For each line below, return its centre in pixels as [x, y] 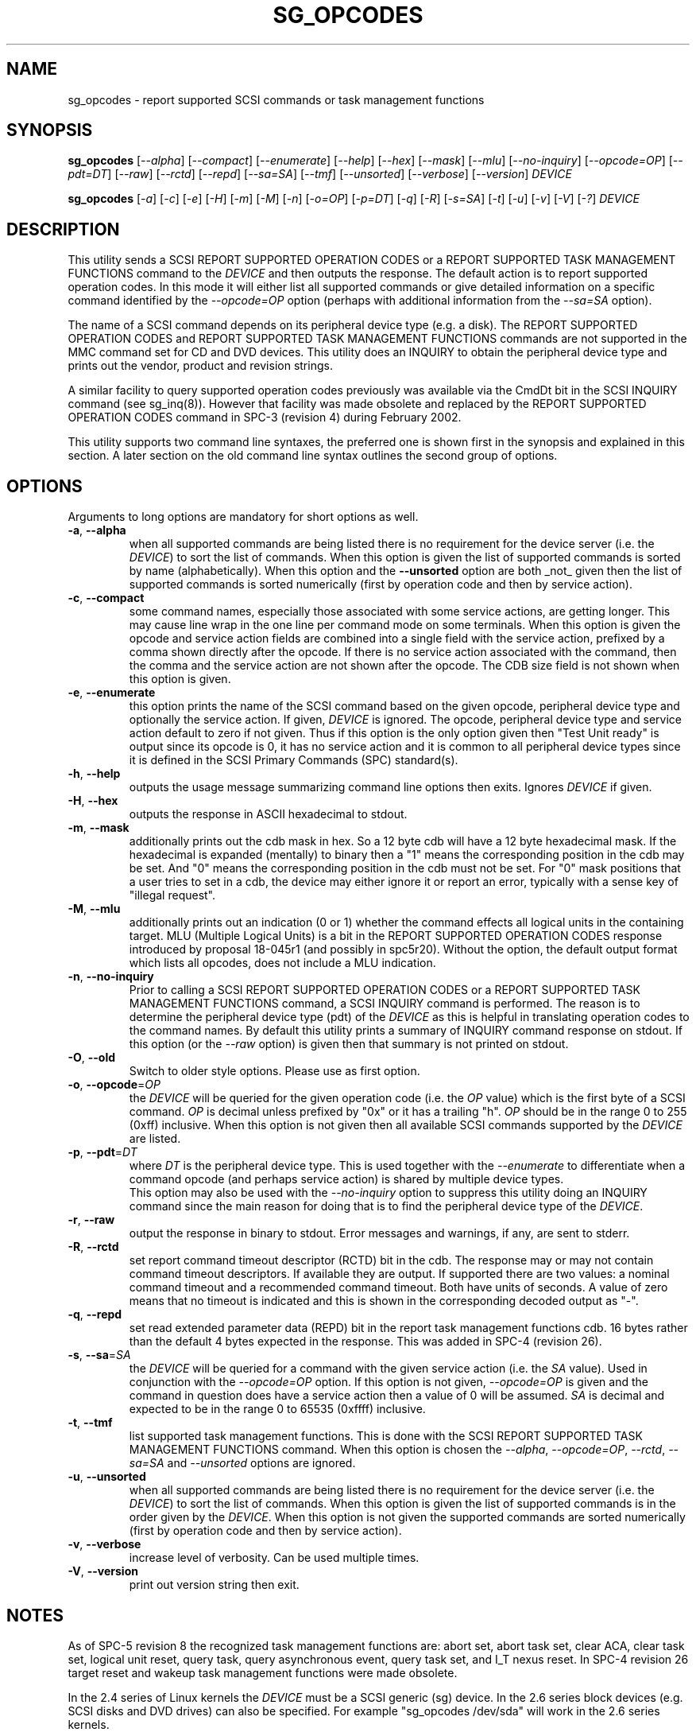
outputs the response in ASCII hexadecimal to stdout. [268, 814]
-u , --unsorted [107, 1477]
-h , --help [94, 774]
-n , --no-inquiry [111, 977]
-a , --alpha [97, 530]
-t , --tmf [90, 1423]
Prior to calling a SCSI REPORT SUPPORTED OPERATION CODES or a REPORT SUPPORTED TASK [385, 990]
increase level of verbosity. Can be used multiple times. [274, 1558]
